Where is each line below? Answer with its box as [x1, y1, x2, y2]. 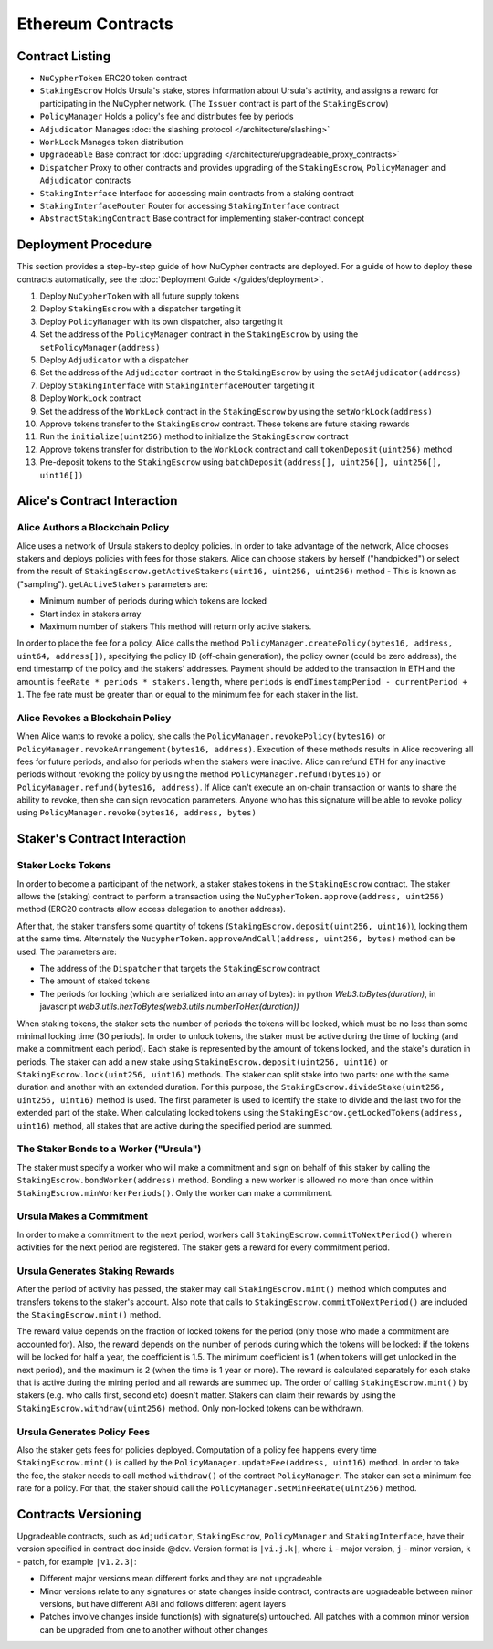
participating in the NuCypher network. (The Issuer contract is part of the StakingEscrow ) [39, 98, 389, 109]
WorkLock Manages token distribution [39, 137, 184, 148]
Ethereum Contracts [16, 14, 173, 34]
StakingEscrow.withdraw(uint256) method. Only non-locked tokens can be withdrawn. [16, 1402, 364, 1413]
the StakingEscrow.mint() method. [16, 1309, 162, 1320]
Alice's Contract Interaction [16, 493, 178, 509]
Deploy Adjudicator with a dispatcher [39, 354, 189, 365]
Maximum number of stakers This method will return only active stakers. [39, 621, 312, 632]
